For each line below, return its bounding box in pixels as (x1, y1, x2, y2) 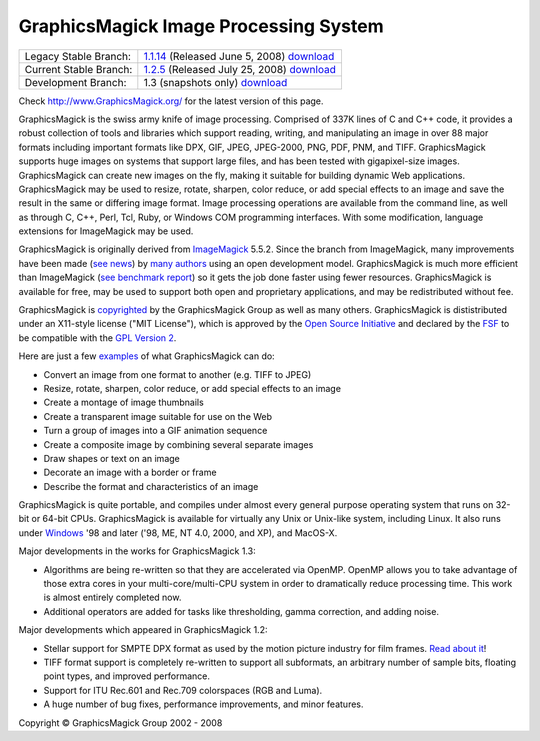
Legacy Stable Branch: (24, 49, 132, 63)
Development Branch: (24, 75, 127, 89)
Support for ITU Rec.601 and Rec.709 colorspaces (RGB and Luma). (43, 684, 323, 696)
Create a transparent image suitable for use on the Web (43, 410, 273, 422)
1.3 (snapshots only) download (143, 75, 288, 89)
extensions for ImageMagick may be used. (18, 225, 194, 237)
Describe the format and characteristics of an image (43, 480, 259, 492)
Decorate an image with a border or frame (43, 466, 217, 479)
